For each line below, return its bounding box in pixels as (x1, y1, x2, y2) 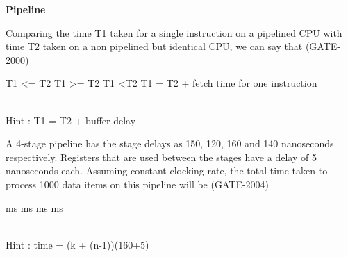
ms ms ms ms (6, 200, 63, 215)
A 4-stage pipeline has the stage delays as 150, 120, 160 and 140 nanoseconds (6, 136, 334, 151)
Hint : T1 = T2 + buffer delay (6, 113, 136, 127)
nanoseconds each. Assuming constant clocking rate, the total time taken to (6, 163, 328, 178)
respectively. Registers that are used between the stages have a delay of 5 (6, 149, 317, 164)
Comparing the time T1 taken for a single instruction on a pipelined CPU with (6, 25, 342, 40)
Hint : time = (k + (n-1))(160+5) (6, 237, 149, 251)
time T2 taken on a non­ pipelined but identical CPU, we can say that (6, 39, 303, 53)
